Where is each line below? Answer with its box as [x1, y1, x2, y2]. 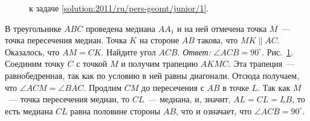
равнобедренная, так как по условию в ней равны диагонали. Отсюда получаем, [5, 69, 300, 81]
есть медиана [5, 104, 53, 117]
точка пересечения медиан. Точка [5, 34, 127, 46]
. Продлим [83, 81, 122, 93]
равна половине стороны [70, 104, 161, 117]
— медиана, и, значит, [148, 93, 231, 105]
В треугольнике [5, 22, 62, 34]
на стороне [139, 34, 179, 46]
